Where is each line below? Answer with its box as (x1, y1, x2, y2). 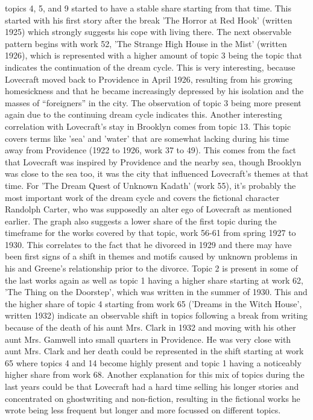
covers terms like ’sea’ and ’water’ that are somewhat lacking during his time (5, 132, 289, 144)
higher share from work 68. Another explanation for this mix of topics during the (5, 368, 305, 381)
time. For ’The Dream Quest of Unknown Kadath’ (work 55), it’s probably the (5, 179, 296, 191)
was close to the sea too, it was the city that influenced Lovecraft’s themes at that (5, 167, 309, 180)
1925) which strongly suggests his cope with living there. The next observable (5, 25, 292, 38)
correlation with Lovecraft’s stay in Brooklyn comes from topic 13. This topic (5, 119, 291, 132)
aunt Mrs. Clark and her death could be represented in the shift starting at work (5, 345, 304, 357)
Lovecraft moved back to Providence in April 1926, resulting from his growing (5, 72, 292, 85)
